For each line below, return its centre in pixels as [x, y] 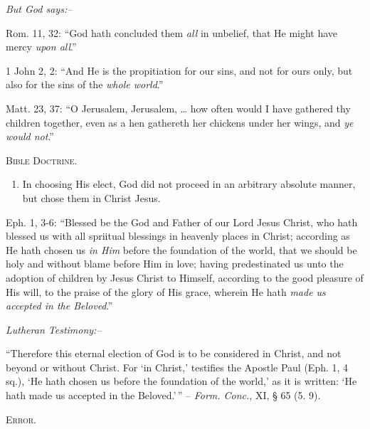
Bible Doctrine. [42, 160]
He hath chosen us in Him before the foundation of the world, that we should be [181, 249]
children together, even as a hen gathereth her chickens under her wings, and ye [180, 122]
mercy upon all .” [41, 47]
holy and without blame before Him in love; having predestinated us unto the [175, 264]
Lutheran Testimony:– [54, 329]
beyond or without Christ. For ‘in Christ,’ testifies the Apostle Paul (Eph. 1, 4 [177, 367]
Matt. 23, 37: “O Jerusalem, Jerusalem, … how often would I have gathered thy [178, 108]
